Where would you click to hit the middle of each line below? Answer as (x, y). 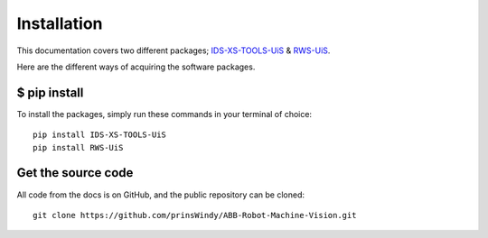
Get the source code (75, 173)
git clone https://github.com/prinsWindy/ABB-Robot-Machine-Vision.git (195, 215)
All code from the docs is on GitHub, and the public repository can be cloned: (160, 195)
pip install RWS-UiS (78, 147)
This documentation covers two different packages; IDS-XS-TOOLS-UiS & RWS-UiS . (174, 50)
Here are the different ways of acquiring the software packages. (136, 67)
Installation (60, 23)
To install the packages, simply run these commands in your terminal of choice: (164, 114)
